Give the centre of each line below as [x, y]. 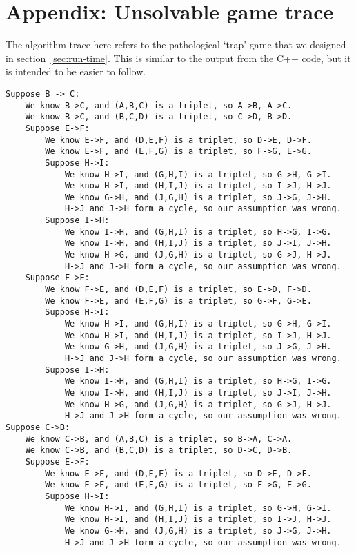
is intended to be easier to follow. [76, 71]
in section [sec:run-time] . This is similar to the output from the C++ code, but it [178, 58]
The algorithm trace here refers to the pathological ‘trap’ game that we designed [176, 45]
